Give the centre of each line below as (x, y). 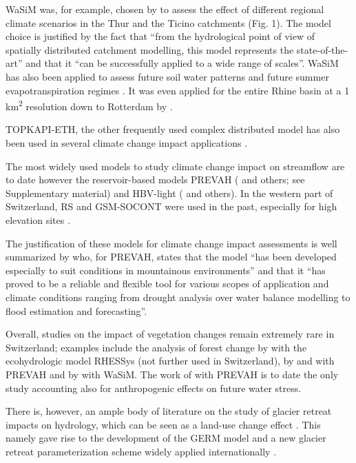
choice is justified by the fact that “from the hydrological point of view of (160, 36)
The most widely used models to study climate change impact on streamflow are (175, 166)
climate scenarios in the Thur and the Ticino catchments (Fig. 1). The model (168, 22)
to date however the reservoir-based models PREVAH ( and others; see (155, 179)
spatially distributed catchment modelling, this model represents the (150, 49)
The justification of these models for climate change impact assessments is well (171, 243)
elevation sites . (38, 219)
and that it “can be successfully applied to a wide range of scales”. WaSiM (182, 63)
